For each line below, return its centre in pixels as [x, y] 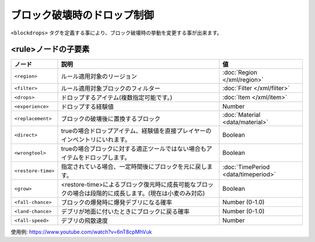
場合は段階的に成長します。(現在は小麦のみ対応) [139, 193]
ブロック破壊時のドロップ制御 [83, 15]
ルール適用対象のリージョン [99, 77]
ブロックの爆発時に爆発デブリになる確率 [116, 203]
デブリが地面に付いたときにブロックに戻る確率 [125, 212]
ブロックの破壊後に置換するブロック [111, 119]
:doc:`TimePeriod [246, 167]
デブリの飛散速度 [84, 221]
